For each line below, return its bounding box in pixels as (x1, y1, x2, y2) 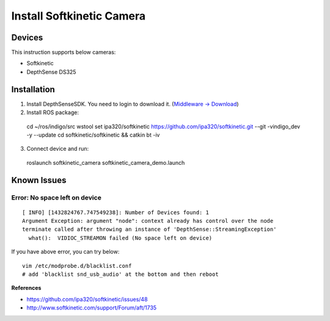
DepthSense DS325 (26, 68, 76, 76)
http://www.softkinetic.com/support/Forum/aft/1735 (26, 304, 157, 311)
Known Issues (11, 175, 67, 186)
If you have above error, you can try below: (11, 248, 120, 256)
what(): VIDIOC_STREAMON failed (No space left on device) (28, 234, 213, 241)
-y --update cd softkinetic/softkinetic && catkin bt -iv (26, 131, 160, 139)
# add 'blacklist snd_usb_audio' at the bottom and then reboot (22, 271, 219, 278)
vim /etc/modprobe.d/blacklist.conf (22, 262, 132, 269)
